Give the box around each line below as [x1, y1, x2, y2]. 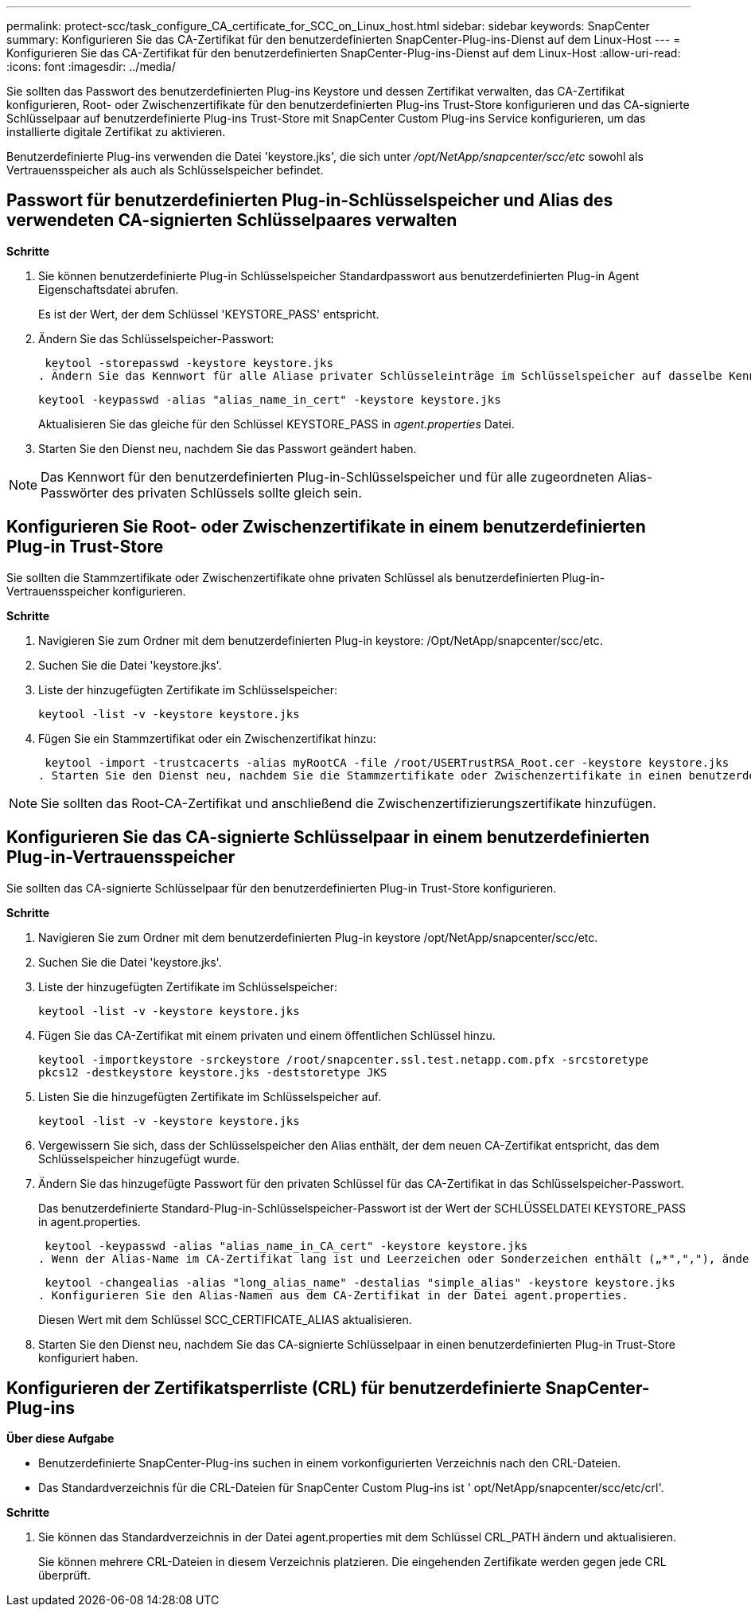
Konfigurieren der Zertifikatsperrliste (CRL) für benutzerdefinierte [6, 1377, 542, 1398]
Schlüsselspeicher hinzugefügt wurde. [38, 1151, 240, 1166]
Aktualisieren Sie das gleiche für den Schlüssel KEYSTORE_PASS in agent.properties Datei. [38, 416, 515, 431]
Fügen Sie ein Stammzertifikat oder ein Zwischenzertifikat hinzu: [38, 731, 376, 745]
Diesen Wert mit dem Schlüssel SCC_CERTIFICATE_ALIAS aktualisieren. [38, 1312, 412, 1326]
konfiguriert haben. [38, 1350, 138, 1365]
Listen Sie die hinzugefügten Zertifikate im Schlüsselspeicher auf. [38, 1089, 382, 1103]
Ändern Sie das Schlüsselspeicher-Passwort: [38, 331, 274, 346]
